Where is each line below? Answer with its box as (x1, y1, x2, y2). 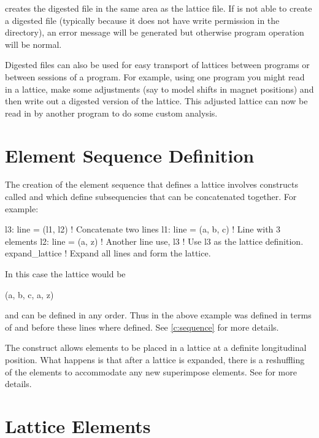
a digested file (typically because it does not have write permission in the (5, 13, 280, 26)
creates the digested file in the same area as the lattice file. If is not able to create (5, 2, 312, 14)
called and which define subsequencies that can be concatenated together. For (5, 190, 297, 203)
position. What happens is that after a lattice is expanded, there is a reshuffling (5, 353, 305, 366)
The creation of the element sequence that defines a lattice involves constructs (5, 178, 298, 191)
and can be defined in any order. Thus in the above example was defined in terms (5, 309, 312, 321)
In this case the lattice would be (5, 267, 126, 280)
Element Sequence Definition (5, 142, 255, 167)
